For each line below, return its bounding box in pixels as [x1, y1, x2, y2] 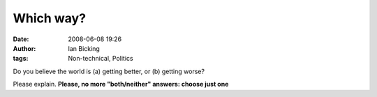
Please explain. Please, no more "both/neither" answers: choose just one [13, 80, 229, 89]
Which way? [13, 10, 87, 26]
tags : [13, 54, 29, 63]
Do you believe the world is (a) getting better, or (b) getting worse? [13, 67, 205, 75]
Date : [13, 35, 29, 43]
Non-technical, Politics [68, 54, 133, 63]
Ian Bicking [68, 44, 101, 52]
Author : [13, 44, 36, 52]
